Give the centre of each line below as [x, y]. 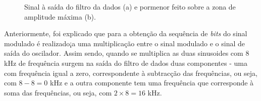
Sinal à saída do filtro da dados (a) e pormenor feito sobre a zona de [130, 7]
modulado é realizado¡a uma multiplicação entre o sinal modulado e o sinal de [125, 43]
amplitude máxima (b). [60, 16]
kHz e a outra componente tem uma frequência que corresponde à [152, 83]
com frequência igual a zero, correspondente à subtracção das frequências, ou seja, [131, 73]
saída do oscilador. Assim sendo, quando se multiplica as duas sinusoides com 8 [127, 53]
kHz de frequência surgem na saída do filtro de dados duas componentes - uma [126, 63]
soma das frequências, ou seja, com [58, 92]
